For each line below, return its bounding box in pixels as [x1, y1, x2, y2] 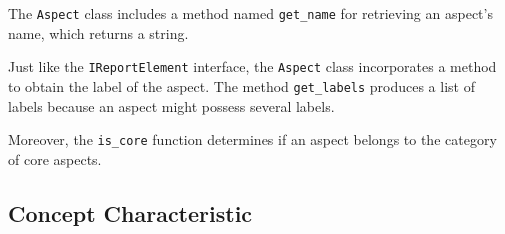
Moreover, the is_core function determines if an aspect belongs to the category [8, 129, 497, 150]
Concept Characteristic [8, 197, 253, 228]
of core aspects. [8, 148, 102, 169]
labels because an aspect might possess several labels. [8, 95, 335, 116]
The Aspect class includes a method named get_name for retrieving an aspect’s [8, 3, 493, 23]
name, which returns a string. [8, 22, 189, 43]
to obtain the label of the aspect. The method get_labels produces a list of [8, 75, 475, 96]
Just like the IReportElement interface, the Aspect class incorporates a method [8, 56, 497, 77]
